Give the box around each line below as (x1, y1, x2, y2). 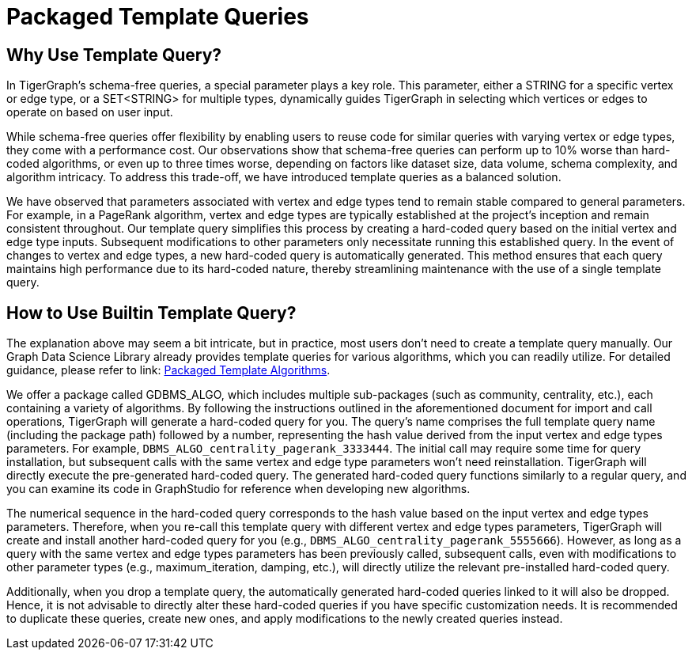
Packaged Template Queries (6, 3, 309, 30)
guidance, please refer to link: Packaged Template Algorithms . (6, 363, 331, 377)
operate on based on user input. (6, 105, 173, 119)
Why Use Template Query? (6, 44, 222, 65)
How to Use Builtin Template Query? (6, 302, 297, 323)
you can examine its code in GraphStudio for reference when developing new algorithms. (6, 482, 471, 496)
